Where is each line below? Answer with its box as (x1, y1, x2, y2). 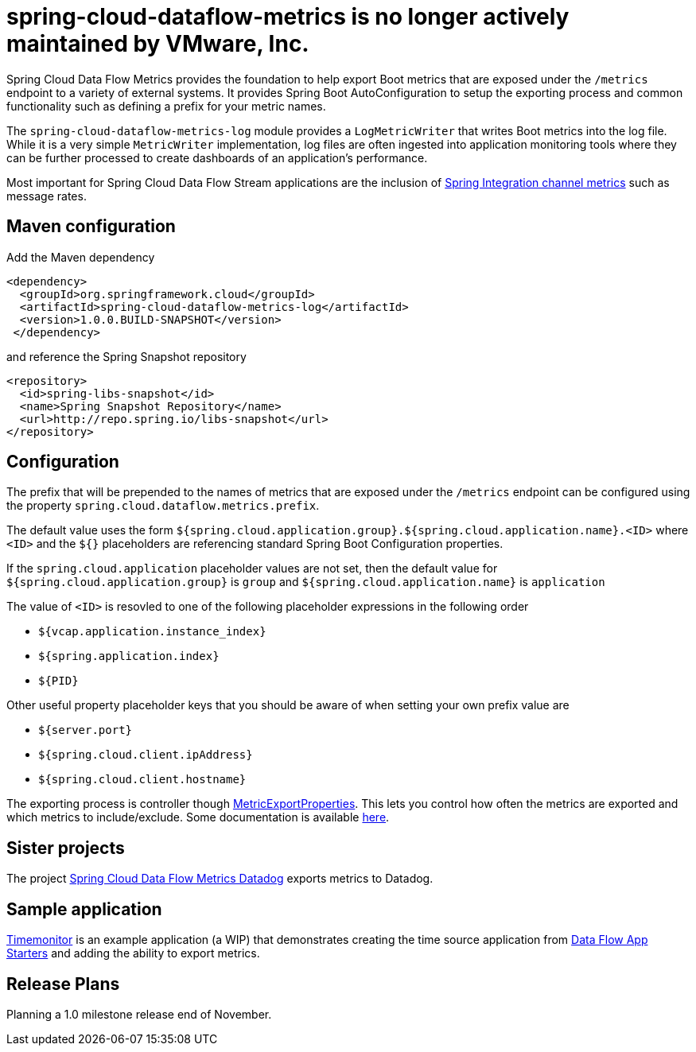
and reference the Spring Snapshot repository (6, 349, 247, 363)
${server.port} (38, 724, 133, 737)
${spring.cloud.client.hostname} (38, 773, 247, 786)
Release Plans (6, 973, 120, 994)
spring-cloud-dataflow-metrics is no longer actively (6, 3, 570, 30)
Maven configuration (6, 216, 176, 237)
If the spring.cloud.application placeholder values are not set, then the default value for (6, 561, 498, 576)
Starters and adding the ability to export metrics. (6, 946, 260, 961)
